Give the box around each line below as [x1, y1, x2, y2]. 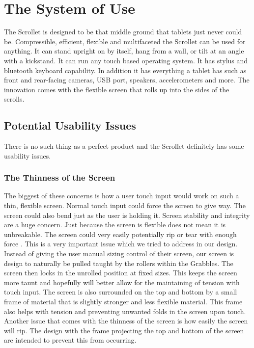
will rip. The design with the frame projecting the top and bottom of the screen [4, 325, 244, 335]
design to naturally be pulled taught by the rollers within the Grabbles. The [4, 258, 233, 268]
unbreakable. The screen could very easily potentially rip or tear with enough [4, 229, 237, 239]
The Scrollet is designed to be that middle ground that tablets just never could [4, 27, 242, 37]
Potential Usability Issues [4, 118, 136, 133]
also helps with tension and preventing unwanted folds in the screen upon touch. [4, 306, 246, 316]
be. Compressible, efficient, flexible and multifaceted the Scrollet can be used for [4, 36, 246, 46]
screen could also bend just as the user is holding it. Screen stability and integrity [4, 210, 250, 220]
